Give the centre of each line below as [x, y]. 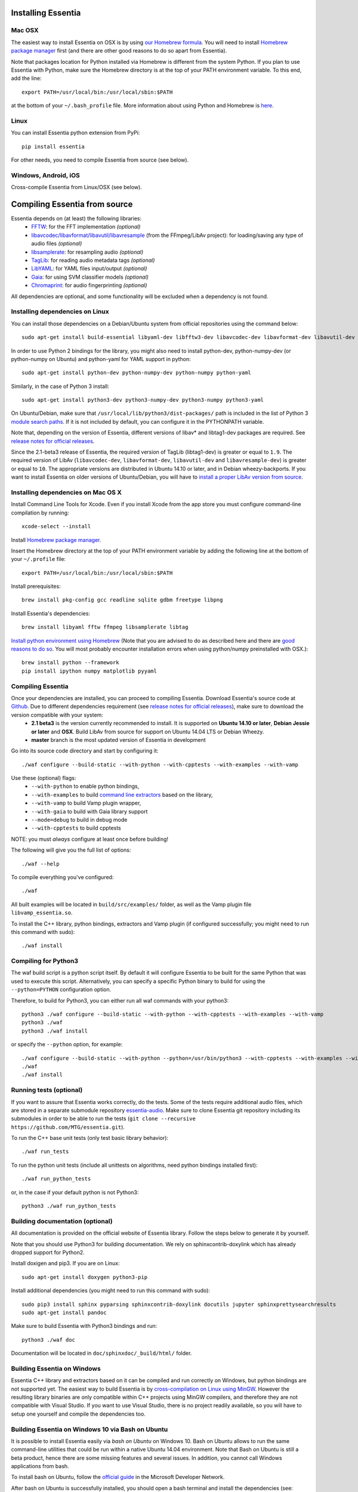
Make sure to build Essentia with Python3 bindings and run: [84, 1326]
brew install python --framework [70, 663]
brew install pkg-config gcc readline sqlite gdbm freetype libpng [122, 600]
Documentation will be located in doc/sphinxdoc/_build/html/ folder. [101, 1353]
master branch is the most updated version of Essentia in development [118, 739]
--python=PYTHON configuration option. [61, 989]
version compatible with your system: [57, 715]
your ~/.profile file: [38, 559]
